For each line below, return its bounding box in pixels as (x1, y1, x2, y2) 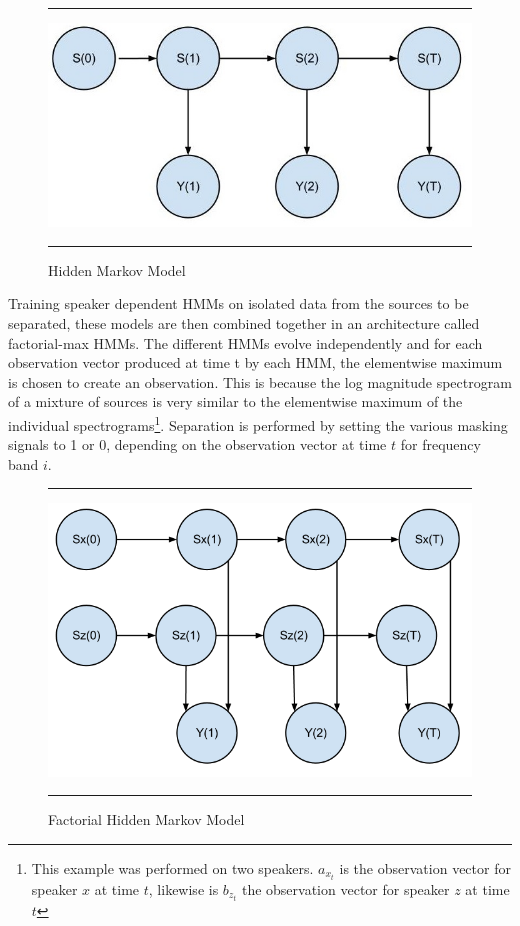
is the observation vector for (339, 857, 511, 878)
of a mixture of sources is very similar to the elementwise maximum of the (8, 391, 463, 412)
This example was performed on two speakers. (31, 857, 314, 878)
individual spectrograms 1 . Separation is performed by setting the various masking (8, 411, 508, 435)
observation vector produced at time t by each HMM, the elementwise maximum (8, 352, 503, 373)
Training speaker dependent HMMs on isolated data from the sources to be (8, 293, 469, 314)
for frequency (400, 434, 481, 455)
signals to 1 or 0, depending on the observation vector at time (8, 434, 387, 455)
